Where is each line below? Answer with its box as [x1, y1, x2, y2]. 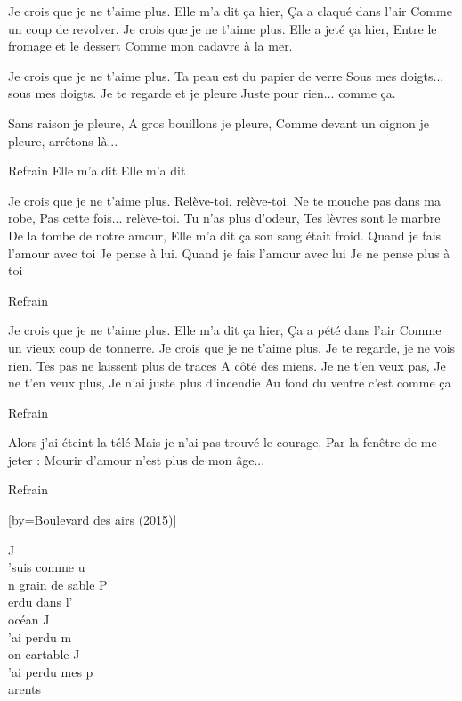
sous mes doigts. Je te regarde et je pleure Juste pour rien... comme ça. [8, 84, 396, 102]
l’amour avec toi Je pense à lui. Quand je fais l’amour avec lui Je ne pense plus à [8, 243, 450, 262]
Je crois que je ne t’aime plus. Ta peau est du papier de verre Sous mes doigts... [8, 66, 444, 85]
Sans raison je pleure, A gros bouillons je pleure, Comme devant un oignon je [8, 113, 429, 132]
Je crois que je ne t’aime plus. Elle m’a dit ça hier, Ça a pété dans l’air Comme [8, 321, 442, 339]
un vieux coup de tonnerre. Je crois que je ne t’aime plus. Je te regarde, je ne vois [8, 338, 456, 356]
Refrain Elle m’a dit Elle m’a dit [8, 161, 186, 180]
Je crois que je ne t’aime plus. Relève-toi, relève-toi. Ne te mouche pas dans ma [8, 191, 442, 209]
